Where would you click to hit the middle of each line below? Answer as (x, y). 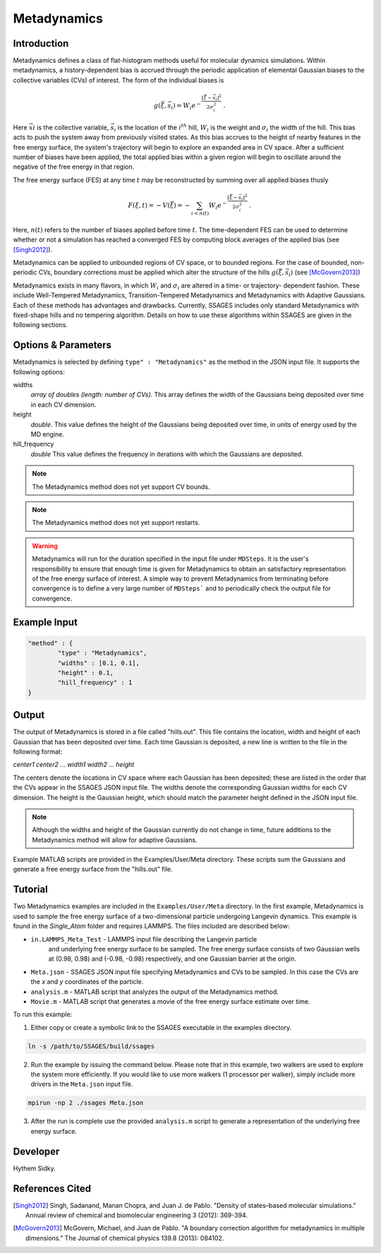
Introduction (41, 43)
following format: (38, 752)
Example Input (45, 622)
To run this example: (43, 1014)
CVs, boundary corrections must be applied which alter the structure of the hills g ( (158, 273)
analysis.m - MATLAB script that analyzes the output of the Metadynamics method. (155, 992)
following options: (39, 372)
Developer (36, 1151)
